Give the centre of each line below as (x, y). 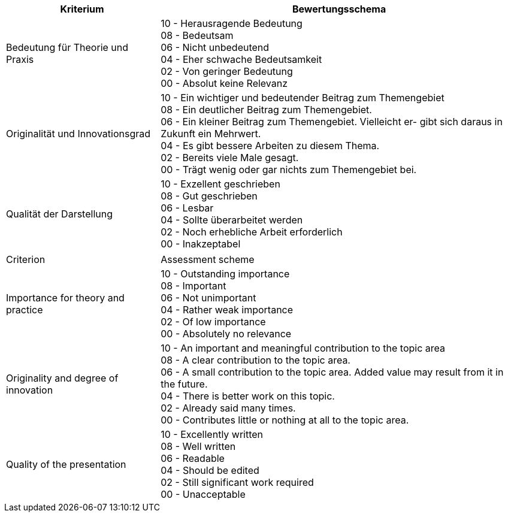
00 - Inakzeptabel (201, 244)
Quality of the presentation (66, 464)
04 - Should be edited (210, 470)
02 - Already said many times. (228, 408)
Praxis (20, 59)
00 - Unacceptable (203, 494)
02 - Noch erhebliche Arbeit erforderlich (252, 232)
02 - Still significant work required (237, 482)
